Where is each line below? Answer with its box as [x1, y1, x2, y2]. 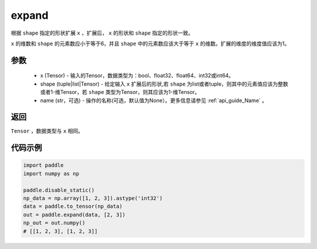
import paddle [23, 162, 64, 169]
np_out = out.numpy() [23, 220, 86, 226]
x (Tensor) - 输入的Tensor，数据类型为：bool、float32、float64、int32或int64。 [40, 72, 234, 79]
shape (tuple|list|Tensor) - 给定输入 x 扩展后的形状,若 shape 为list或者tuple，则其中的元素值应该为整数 [40, 80, 289, 88]
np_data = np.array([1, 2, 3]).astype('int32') [23, 194, 163, 201]
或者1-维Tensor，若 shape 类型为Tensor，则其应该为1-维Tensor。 [40, 89, 200, 96]
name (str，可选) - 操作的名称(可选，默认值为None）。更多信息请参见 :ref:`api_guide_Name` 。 [40, 97, 267, 104]
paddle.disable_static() [23, 187, 95, 193]
